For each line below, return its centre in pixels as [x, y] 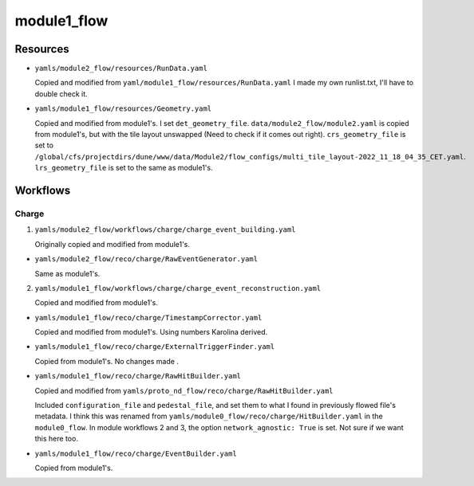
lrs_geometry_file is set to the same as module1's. [124, 168]
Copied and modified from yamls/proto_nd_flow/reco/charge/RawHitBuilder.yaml [184, 390]
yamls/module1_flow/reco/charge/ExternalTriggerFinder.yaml [155, 347]
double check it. [61, 94]
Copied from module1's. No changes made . [107, 361]
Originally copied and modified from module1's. [113, 244]
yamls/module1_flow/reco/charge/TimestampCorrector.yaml [148, 317]
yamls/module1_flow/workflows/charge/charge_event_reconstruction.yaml [178, 288]
